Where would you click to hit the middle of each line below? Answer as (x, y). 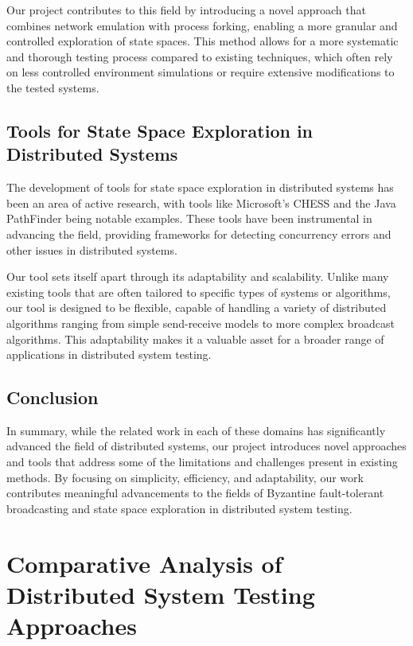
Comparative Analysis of (144, 563)
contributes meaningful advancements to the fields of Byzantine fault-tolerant (195, 493)
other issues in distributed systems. (92, 249)
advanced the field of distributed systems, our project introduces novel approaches (206, 446)
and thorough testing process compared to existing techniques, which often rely (200, 56)
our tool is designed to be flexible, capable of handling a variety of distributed (197, 307)
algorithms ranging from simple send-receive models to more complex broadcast (201, 323)
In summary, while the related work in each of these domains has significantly (196, 430)
